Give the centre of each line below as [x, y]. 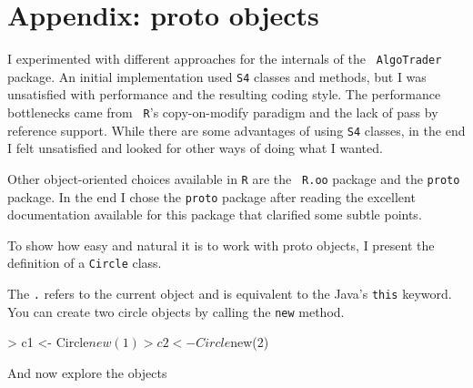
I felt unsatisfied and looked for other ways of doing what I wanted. [195, 148]
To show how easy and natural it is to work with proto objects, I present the [221, 245]
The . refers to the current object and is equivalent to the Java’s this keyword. [230, 294]
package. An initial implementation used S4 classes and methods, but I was [217, 76]
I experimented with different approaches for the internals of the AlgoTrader [225, 59]
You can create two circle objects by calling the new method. [176, 311]
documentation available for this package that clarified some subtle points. [215, 214]
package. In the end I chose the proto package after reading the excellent [211, 196]
